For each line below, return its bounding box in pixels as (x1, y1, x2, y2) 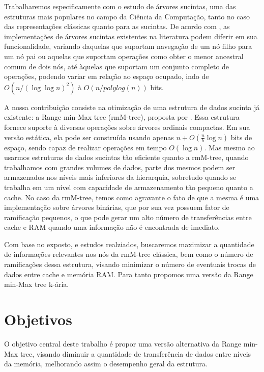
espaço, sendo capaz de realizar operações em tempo (4, 142, 167, 152)
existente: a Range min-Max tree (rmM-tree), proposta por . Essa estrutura (4, 112, 240, 122)
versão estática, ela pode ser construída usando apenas (4, 131, 174, 142)
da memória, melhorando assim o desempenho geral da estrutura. (4, 358, 208, 369)
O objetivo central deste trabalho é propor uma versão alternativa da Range (4, 338, 242, 349)
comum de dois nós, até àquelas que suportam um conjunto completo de (4, 61, 229, 71)
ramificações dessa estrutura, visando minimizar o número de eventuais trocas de (4, 259, 256, 270)
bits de (230, 131, 252, 142)
